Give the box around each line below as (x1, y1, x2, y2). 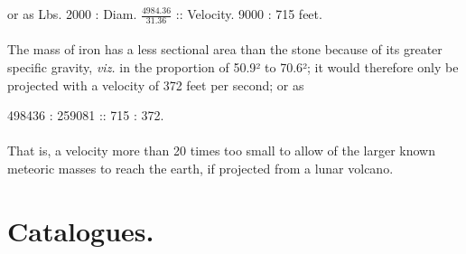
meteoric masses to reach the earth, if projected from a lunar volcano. (7, 158, 394, 177)
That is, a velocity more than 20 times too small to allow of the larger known (7, 141, 435, 160)
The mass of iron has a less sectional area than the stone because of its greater (7, 40, 443, 59)
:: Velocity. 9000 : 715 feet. (175, 5, 322, 23)
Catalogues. (7, 212, 154, 249)
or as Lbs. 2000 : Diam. (7, 5, 137, 23)
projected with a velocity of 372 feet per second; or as (7, 75, 304, 94)
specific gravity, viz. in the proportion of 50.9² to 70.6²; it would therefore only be (7, 58, 459, 77)
